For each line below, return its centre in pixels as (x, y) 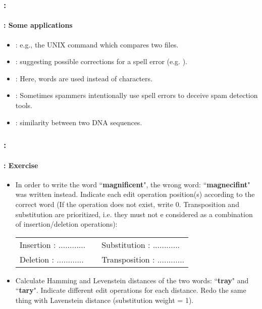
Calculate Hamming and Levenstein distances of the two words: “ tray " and (132, 280)
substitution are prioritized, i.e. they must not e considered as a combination (134, 214)
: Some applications (38, 25)
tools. (24, 105)
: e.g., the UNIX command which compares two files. (97, 44)
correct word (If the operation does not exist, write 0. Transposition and (127, 204)
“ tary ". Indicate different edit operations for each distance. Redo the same (131, 290)
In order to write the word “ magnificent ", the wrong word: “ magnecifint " (133, 184)
